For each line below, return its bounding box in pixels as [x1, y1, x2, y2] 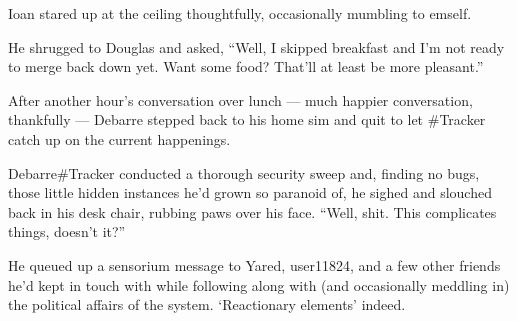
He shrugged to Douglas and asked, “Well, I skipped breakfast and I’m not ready [8, 36, 505, 57]
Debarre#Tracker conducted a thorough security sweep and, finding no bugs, [8, 162, 480, 183]
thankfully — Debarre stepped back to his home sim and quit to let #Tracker [8, 109, 486, 130]
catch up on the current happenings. [8, 128, 231, 149]
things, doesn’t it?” [8, 221, 126, 242]
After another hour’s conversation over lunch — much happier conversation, [8, 89, 473, 110]
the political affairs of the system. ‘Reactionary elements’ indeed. [8, 294, 406, 315]
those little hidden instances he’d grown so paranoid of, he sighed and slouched [8, 182, 492, 203]
